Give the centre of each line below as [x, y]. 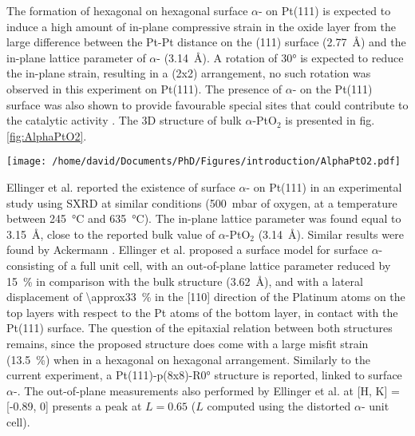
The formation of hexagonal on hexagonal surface [127, 10]
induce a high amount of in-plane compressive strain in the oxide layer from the [202, 26]
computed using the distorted [279, 406]
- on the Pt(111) [332, 88]
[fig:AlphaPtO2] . [47, 135]
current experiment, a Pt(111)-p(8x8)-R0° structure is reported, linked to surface [204, 375]
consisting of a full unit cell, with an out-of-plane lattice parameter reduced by [199, 265]
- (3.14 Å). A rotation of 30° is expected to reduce [280, 57]
